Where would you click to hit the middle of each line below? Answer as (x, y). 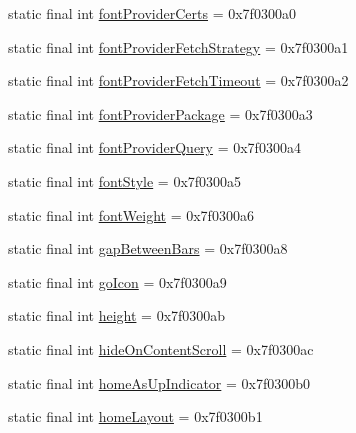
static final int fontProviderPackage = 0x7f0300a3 (160, 113)
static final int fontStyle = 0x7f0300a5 (125, 180)
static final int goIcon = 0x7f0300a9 (117, 281)
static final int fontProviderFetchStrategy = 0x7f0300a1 (178, 46)
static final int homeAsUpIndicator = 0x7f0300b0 (159, 382)
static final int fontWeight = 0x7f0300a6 (131, 214)
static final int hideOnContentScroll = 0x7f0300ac (161, 348)
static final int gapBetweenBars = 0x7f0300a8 (148, 248)
